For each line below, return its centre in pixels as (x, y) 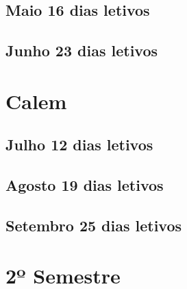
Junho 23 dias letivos (82, 50)
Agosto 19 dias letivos (85, 185)
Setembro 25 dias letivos (94, 225)
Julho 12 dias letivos (79, 144)
